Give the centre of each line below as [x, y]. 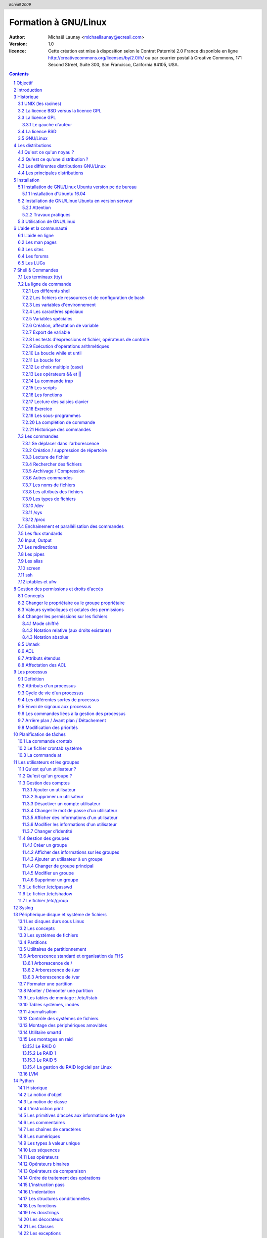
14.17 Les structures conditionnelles [54, 1199]
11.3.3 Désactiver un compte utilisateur [62, 803]
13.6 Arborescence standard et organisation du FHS [71, 956]
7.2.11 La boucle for [42, 360]
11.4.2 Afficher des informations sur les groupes [71, 852]
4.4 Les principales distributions [51, 173]
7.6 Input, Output [35, 540]
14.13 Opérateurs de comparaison [52, 1171]
